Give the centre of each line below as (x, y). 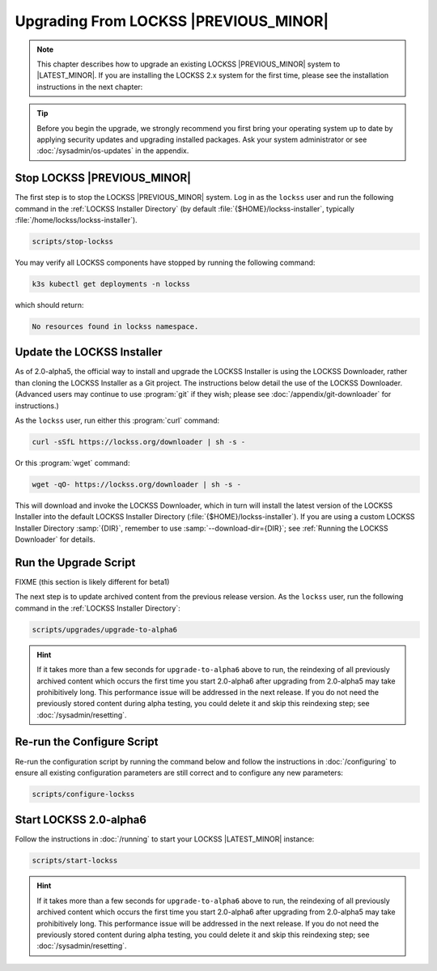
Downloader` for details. (55, 539)
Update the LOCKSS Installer (89, 352)
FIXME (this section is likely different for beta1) (92, 581)
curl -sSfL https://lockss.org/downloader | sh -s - (139, 442)
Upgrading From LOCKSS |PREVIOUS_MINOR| (172, 21)
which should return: (49, 305)
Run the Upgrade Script (75, 562)
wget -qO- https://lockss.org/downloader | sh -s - (137, 484)
